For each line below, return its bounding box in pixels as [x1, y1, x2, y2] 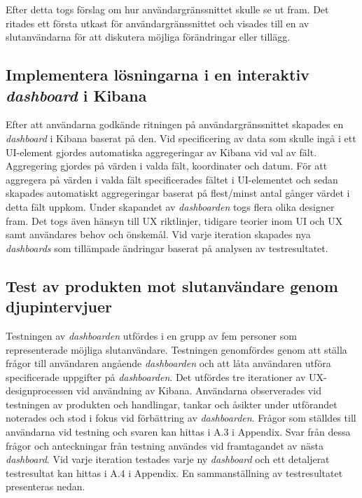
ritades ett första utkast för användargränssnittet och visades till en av [6, 15, 309, 30]
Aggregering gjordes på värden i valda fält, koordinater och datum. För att [6, 158, 328, 173]
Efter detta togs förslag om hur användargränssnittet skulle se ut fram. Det [6, 2, 329, 16]
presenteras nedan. [6, 479, 85, 494]
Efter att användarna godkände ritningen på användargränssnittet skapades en [6, 117, 344, 132]
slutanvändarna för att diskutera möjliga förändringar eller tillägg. [6, 29, 291, 44]
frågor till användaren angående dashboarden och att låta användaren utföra [6, 356, 331, 371]
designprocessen [6, 383, 74, 398]
